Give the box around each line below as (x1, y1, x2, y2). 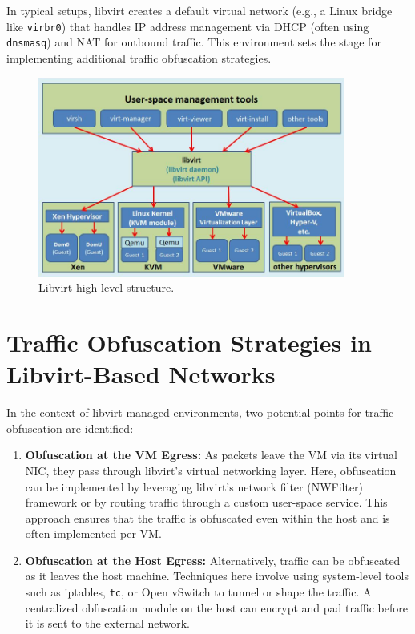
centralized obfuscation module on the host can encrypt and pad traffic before (25, 599, 408, 616)
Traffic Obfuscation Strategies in (6, 326, 372, 358)
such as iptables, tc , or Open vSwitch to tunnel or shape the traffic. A (25, 584, 372, 600)
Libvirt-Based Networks (6, 357, 276, 390)
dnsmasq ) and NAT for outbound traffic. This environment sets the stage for (6, 34, 381, 50)
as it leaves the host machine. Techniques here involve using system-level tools (25, 567, 409, 584)
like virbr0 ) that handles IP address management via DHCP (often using (6, 18, 369, 34)
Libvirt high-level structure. (38, 279, 175, 296)
